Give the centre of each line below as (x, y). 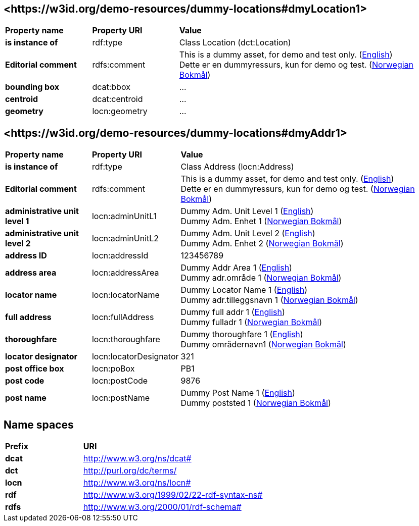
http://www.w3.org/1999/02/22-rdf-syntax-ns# (173, 495)
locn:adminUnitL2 (125, 239)
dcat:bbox (111, 87)
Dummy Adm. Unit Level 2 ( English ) (248, 233)
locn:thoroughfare (126, 339)
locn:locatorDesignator (135, 357)
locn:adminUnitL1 (124, 216)
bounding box (32, 87)
